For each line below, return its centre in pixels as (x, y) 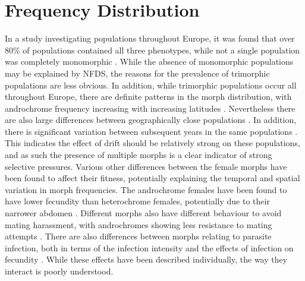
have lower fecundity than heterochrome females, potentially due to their (137, 201)
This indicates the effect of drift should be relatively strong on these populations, (152, 143)
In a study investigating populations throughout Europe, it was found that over (150, 38)
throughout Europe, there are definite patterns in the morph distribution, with (148, 97)
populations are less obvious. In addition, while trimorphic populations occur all (151, 85)
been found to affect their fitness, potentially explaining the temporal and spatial (152, 178)
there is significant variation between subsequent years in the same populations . (151, 131)
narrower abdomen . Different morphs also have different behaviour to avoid (143, 213)
